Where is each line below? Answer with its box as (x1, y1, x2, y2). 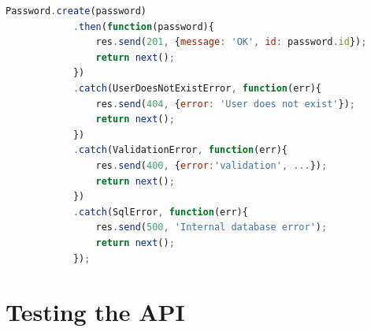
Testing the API (6, 296, 185, 328)
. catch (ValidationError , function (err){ (72, 144, 288, 156)
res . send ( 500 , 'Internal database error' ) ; (95, 222, 328, 233)
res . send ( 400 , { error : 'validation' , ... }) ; (95, 159, 328, 171)
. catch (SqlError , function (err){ (72, 206, 248, 218)
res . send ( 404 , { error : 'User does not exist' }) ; (95, 98, 355, 110)
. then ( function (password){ (72, 21, 214, 32)
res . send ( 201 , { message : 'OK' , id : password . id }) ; (95, 36, 367, 48)
